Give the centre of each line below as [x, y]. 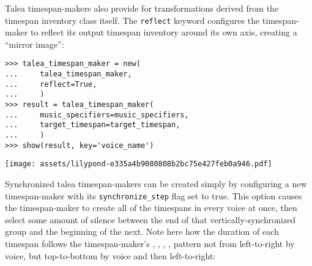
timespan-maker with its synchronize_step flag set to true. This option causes [154, 195]
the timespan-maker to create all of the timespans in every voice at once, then [151, 208]
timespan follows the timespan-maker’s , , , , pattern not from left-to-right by [150, 244]
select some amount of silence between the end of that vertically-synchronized [150, 219]
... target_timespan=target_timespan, [93, 125]
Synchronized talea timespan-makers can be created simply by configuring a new [156, 183]
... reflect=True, [51, 84]
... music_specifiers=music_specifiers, [97, 115]
